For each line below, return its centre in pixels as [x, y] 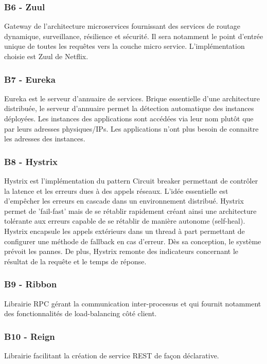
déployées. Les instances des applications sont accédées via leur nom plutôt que [129, 118]
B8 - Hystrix [31, 161]
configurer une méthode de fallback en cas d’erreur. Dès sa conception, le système [133, 241]
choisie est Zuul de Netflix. [46, 56]
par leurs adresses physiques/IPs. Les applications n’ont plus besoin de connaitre [131, 128]
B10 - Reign [30, 336]
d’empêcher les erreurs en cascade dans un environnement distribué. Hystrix [124, 201]
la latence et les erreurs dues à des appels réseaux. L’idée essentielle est [116, 190]
